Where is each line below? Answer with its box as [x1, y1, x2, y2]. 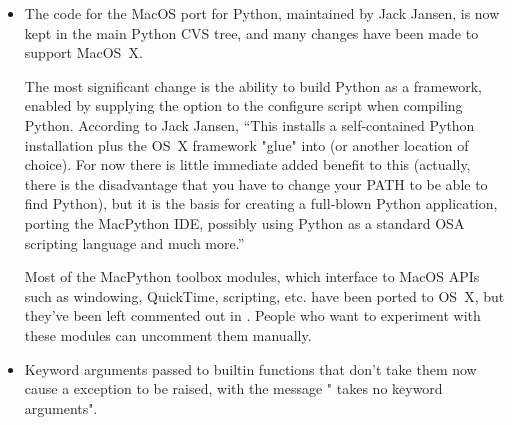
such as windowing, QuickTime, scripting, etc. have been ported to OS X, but [24, 285, 505, 306]
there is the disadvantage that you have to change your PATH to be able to [24, 173, 488, 194]
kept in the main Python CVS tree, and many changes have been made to [24, 22, 479, 43]
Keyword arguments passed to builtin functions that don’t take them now [24, 358, 477, 379]
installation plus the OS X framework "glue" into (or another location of [24, 134, 469, 155]
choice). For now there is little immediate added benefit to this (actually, [24, 154, 471, 175]
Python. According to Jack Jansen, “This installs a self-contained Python [24, 114, 475, 135]
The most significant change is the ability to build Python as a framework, [24, 75, 482, 96]
